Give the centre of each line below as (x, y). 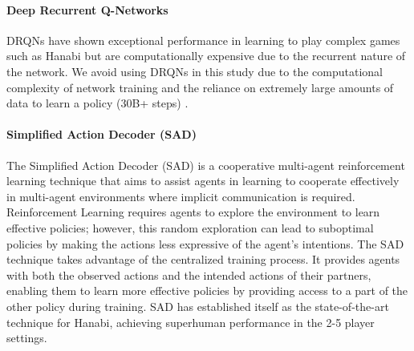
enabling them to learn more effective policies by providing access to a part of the (207, 290)
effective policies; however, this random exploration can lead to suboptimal (190, 227)
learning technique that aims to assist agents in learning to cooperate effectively (203, 181)
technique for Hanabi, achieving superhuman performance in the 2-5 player (191, 322)
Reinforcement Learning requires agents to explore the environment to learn (193, 212)
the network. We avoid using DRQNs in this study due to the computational (195, 71)
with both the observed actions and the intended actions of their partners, (189, 274)
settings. (27, 338)
